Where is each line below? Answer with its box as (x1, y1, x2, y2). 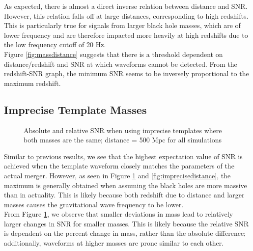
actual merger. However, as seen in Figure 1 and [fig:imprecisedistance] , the (4, 170, 231, 180)
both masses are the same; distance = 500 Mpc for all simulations (24, 135, 222, 145)
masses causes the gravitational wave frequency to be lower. (4, 199, 184, 209)
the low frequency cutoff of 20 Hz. (4, 39, 106, 50)
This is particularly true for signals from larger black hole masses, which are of (4, 20, 241, 30)
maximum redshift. (4, 78, 61, 88)
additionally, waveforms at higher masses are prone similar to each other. (4, 238, 224, 248)
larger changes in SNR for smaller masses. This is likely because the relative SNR (4, 218, 249, 228)
